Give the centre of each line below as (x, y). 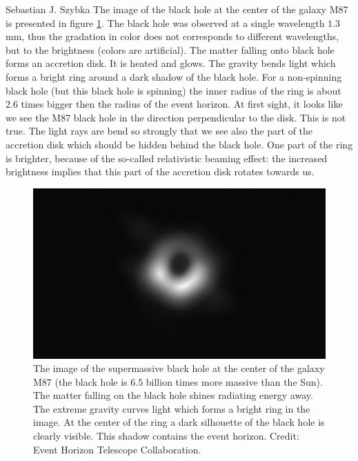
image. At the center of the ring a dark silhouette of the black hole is (179, 422)
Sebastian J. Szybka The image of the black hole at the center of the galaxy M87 (177, 9)
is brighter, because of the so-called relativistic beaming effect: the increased (167, 158)
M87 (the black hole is (80, 381)
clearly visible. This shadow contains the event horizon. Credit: (166, 436)
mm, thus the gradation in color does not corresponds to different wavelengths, (172, 36)
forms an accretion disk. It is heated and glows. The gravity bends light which (171, 63)
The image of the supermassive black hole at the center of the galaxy (179, 368)
